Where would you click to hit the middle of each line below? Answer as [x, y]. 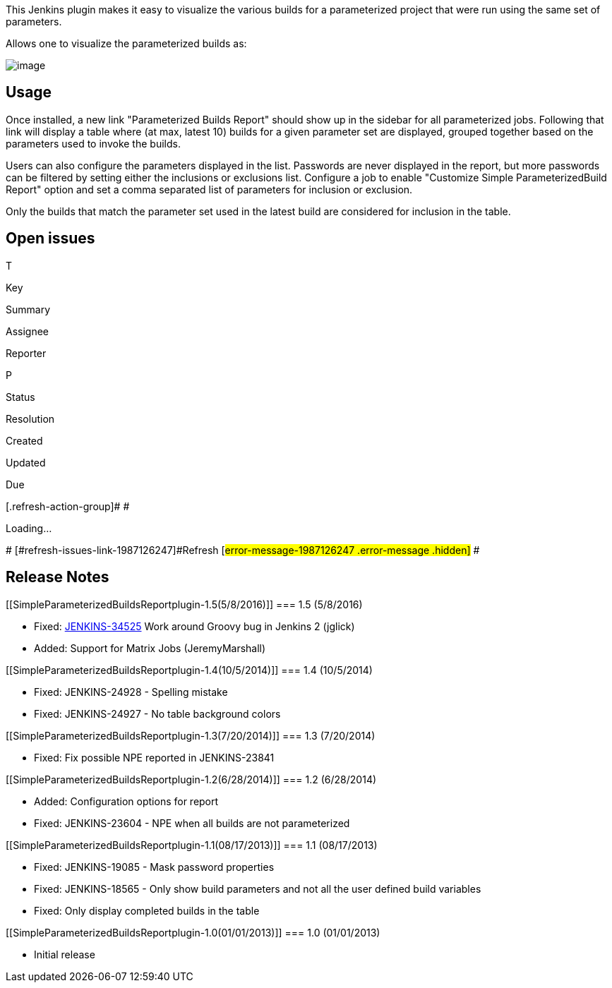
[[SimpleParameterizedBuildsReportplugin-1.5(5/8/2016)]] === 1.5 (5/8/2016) [184, 604]
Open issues [50, 239]
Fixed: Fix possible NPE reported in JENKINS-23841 [154, 757]
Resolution [30, 418]
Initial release [65, 954]
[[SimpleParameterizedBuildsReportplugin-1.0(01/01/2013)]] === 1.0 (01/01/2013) [193, 932]
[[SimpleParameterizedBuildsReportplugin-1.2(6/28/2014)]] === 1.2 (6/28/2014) [191, 779]
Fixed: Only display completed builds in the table [147, 910]
